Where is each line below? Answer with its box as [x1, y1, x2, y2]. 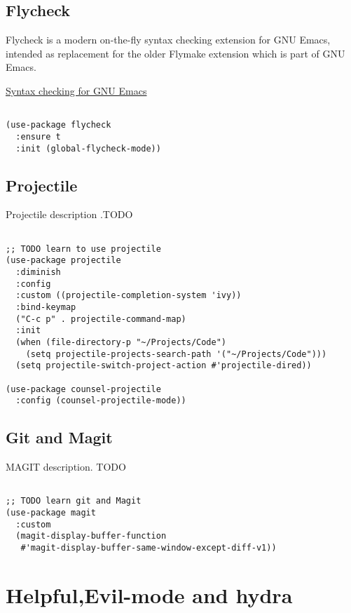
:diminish [15, 267, 61, 277]
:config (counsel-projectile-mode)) [15, 396, 186, 406]
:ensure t [15, 131, 61, 142]
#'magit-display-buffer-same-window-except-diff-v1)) [20, 542, 277, 553]
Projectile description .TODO [6, 207, 133, 222]
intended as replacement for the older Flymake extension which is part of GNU [6, 46, 345, 60]
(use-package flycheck [6, 120, 111, 130]
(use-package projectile [6, 255, 121, 266]
